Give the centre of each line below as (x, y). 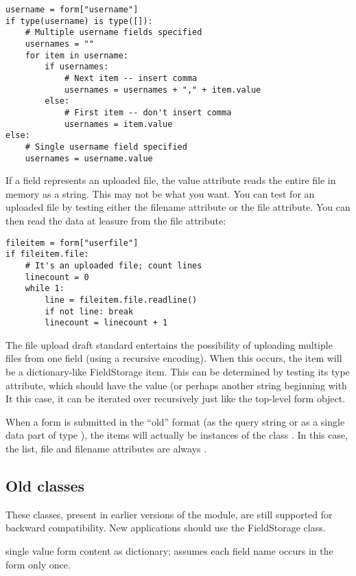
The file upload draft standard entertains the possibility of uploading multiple (169, 344)
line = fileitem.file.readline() (121, 300)
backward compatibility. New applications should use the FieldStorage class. (166, 528)
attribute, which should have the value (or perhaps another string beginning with (176, 385)
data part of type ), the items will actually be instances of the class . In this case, (177, 435)
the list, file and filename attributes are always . (106, 448)
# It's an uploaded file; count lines (114, 265)
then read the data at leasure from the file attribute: (116, 220)
